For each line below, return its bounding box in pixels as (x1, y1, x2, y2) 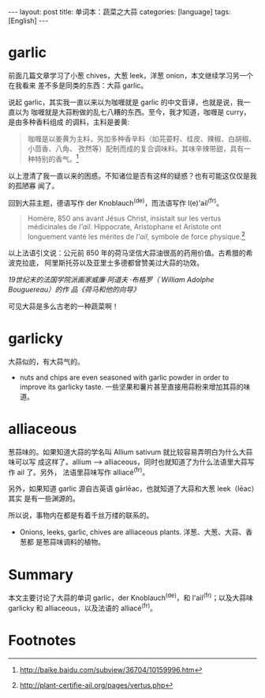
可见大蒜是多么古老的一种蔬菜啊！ (8, 301, 119, 311)
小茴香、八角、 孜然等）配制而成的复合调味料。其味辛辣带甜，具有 (27, 144, 244, 153)
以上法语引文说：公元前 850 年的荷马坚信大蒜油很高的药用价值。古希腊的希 (8, 247, 253, 258)
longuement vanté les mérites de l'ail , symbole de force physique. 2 (27, 231, 246, 241)
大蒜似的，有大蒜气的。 (8, 357, 84, 366)
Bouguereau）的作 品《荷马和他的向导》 (8, 285, 140, 294)
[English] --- (8, 16, 49, 25)
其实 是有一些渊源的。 (8, 494, 80, 504)
